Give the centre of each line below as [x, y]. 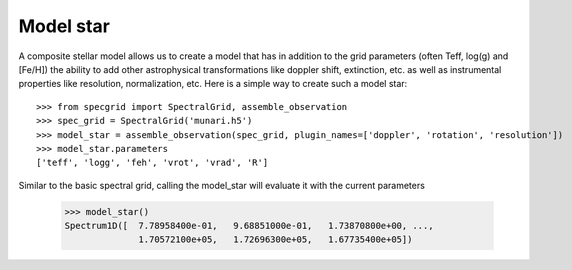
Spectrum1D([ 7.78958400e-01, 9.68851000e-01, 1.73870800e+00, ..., [249, 226]
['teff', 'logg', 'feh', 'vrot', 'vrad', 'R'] [152, 163]
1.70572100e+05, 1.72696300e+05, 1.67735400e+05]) [275, 239]
